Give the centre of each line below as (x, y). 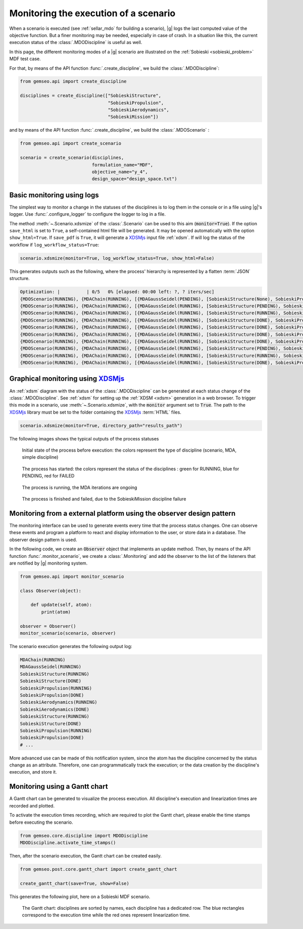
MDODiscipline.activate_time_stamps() (68, 842)
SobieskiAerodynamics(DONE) (55, 709)
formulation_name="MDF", (122, 165)
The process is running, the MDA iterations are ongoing (80, 487)
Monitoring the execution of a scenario (92, 13)
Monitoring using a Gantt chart (59, 786)
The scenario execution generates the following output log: (71, 646)
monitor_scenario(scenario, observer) (68, 633)
